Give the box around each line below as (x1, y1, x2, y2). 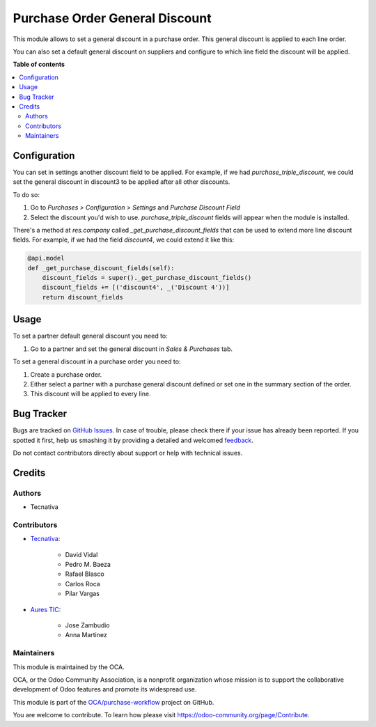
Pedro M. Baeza (65, 561, 111, 569)
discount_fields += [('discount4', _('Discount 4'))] (42, 283, 230, 292)
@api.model (27, 254, 65, 263)
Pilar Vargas (65, 589, 100, 598)
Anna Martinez (65, 631, 107, 639)
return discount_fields (42, 293, 123, 301)
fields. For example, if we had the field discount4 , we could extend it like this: (13, 235, 235, 244)
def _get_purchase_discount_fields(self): (27, 264, 175, 272)
